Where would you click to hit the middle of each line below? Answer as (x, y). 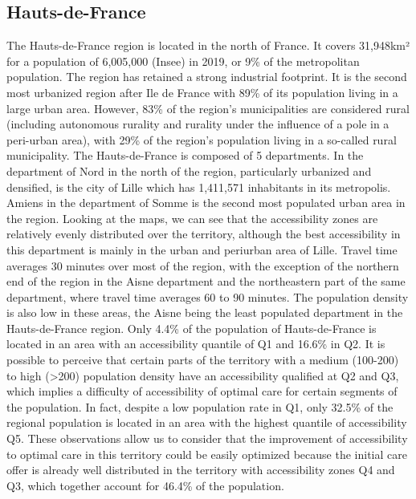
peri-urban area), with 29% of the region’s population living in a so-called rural (202, 139)
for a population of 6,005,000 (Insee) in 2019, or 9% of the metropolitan (183, 61)
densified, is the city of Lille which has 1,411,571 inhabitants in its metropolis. (199, 187)
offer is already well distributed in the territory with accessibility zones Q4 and (201, 470)
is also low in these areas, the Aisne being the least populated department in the (205, 312)
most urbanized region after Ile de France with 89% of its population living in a (202, 92)
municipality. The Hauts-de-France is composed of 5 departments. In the (185, 155)
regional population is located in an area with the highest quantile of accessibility (207, 422)
